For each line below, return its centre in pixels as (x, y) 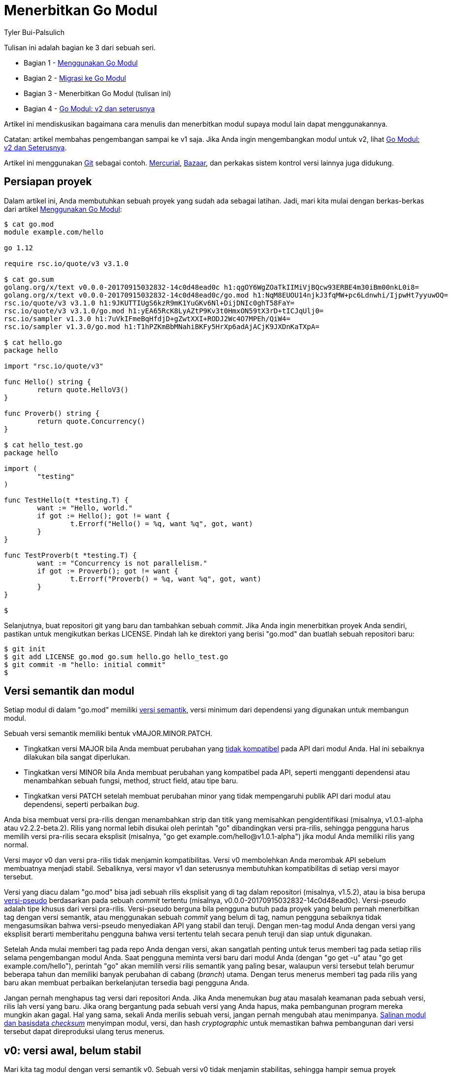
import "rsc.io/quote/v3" (54, 366)
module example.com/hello (54, 232)
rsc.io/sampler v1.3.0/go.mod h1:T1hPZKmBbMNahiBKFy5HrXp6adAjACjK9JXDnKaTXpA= (162, 326)
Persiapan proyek (48, 182)
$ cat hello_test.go (44, 445)
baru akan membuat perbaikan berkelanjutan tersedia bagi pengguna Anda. (127, 983)
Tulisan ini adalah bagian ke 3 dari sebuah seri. (80, 47)
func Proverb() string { (52, 413)
